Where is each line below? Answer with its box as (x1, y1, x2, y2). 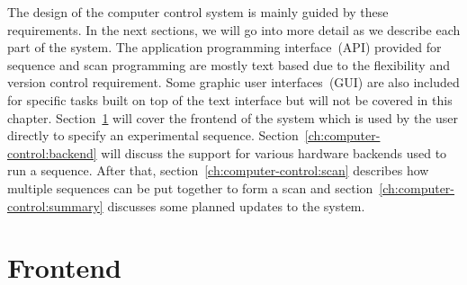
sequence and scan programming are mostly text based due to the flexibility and (7, 55, 450, 74)
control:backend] (7, 143, 97, 162)
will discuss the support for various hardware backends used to (101, 143, 447, 162)
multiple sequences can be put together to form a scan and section (7, 178, 373, 197)
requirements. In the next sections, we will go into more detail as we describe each (7, 20, 461, 39)
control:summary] (7, 196, 103, 215)
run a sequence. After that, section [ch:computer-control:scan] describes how (7, 161, 429, 180)
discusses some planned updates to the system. (107, 196, 365, 215)
